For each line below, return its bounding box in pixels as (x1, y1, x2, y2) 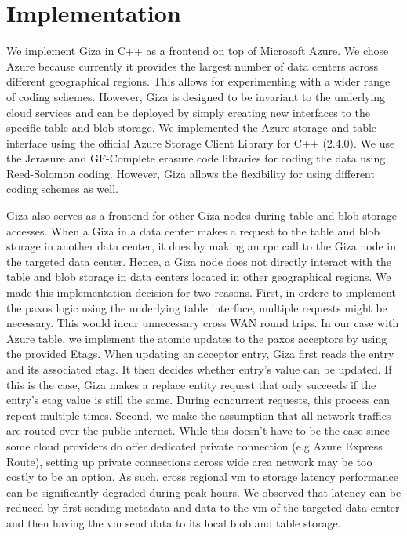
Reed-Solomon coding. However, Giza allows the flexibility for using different (6, 165, 375, 181)
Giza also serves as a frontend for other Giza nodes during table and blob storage (6, 207, 397, 224)
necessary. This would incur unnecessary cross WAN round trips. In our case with (6, 315, 399, 331)
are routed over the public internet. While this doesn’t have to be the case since (6, 422, 390, 439)
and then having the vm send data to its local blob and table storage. (6, 514, 341, 531)
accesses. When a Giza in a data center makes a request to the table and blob (6, 222, 380, 239)
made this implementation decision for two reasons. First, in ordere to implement (6, 284, 396, 301)
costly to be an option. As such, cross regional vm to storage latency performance (6, 469, 398, 485)
